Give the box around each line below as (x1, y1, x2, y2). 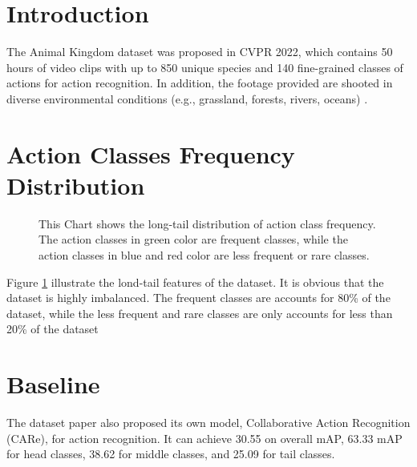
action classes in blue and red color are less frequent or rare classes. (38, 247, 370, 263)
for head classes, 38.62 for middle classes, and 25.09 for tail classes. (6, 445, 335, 462)
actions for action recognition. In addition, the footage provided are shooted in (6, 74, 393, 91)
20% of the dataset (6, 320, 99, 337)
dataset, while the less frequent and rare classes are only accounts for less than (6, 304, 393, 321)
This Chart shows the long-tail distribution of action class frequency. (38, 215, 376, 231)
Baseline (6, 368, 100, 401)
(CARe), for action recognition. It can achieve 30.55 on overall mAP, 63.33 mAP (6, 429, 403, 446)
